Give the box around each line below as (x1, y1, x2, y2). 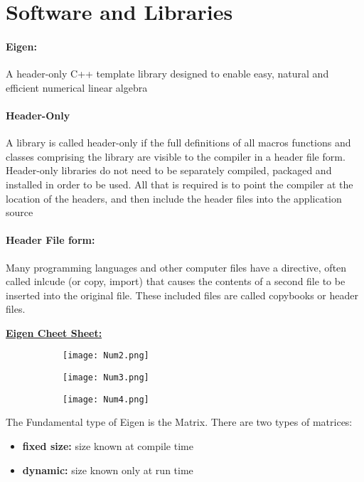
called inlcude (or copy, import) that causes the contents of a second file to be (6, 274, 346, 289)
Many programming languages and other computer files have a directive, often (6, 259, 347, 274)
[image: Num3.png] (63, 373, 149, 383)
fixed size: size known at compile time (22, 439, 193, 454)
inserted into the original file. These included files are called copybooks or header (6, 287, 358, 302)
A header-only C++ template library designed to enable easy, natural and (6, 66, 329, 81)
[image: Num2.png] (63, 350, 149, 361)
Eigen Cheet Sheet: (6, 325, 102, 340)
